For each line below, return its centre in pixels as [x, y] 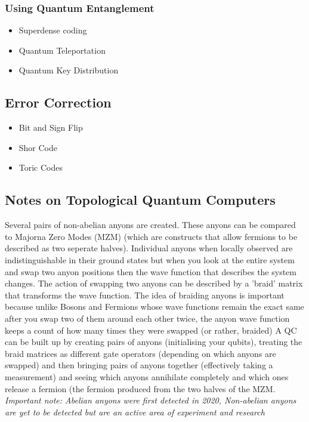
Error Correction [58, 102]
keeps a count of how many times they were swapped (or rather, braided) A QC [151, 330]
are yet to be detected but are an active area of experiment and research [135, 412]
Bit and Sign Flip [51, 127]
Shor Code [38, 147]
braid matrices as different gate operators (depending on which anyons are [140, 353]
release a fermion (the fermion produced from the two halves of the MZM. [140, 388]
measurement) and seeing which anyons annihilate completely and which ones [147, 376]
